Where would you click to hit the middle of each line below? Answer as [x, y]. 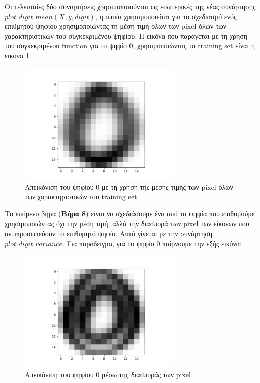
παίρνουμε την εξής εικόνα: [202, 243]
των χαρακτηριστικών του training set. [82, 197]
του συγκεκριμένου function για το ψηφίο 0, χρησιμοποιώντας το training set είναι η [130, 46]
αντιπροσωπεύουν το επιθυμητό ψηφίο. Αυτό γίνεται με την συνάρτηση [109, 233]
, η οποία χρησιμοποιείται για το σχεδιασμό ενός [166, 16]
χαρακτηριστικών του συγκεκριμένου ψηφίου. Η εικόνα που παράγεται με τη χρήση [126, 35]
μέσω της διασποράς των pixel [146, 374]
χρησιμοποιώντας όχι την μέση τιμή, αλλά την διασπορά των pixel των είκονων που [127, 223]
